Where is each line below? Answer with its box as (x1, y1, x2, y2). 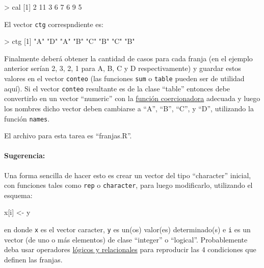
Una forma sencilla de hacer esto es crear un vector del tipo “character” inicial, (4, 169, 251, 180)
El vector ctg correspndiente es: (4, 18, 103, 29)
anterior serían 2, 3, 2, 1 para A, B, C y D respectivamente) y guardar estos (4, 63, 241, 74)
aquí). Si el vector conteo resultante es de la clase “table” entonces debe (4, 83, 230, 93)
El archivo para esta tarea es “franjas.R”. (4, 130, 132, 141)
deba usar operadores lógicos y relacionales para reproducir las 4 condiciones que (4, 244, 256, 255)
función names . (4, 113, 50, 124)
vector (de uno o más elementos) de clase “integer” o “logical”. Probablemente (4, 234, 248, 245)
